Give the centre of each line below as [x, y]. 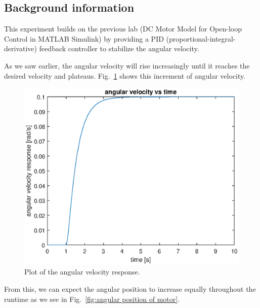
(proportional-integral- [201, 38]
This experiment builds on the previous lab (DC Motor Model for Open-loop [123, 29]
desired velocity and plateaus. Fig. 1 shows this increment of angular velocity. [125, 75]
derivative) [20, 48]
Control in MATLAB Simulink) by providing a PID [84, 38]
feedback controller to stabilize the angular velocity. [119, 48]
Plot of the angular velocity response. [82, 272]
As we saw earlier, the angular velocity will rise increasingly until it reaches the [127, 65]
